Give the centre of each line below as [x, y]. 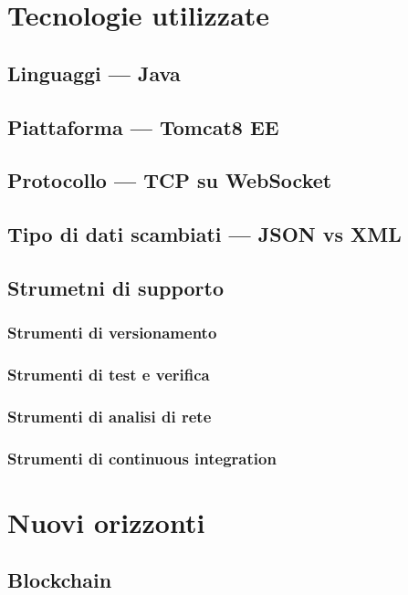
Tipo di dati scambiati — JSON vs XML [204, 234]
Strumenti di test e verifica [109, 375]
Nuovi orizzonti [106, 522]
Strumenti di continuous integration [142, 458]
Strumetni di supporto [116, 287]
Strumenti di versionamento [112, 333]
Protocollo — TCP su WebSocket [170, 180]
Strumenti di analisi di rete [110, 416]
